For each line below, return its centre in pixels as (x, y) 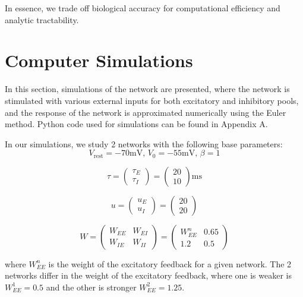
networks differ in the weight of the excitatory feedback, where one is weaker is (148, 275)
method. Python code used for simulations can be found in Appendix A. (136, 124)
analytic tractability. (42, 19)
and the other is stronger (91, 287)
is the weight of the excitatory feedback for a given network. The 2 (170, 263)
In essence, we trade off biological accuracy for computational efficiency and (143, 8)
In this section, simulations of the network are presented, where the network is (147, 89)
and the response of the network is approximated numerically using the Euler (146, 112)
